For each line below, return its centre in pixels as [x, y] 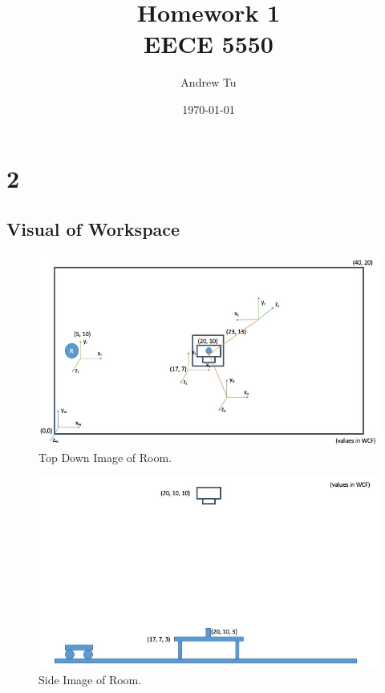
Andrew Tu [209, 82]
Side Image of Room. [90, 679]
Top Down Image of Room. [105, 457]
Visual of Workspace [93, 229]
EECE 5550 [209, 44]
